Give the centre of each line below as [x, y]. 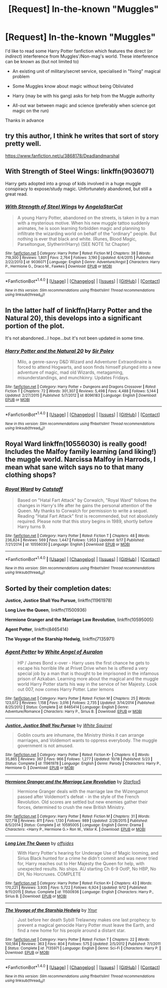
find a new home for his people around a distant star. [71, 930]
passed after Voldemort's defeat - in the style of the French [78, 796]
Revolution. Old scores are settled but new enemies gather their [83, 802]
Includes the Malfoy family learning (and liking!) [81, 452]
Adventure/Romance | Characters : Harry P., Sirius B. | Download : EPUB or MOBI [74, 711]
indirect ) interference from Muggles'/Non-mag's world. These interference [82, 56]
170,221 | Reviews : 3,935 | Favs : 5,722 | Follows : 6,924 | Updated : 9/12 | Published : [76, 887]
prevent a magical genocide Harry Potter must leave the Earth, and [85, 925]
